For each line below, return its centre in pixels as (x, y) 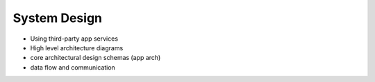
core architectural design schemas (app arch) (95, 58)
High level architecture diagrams (77, 48)
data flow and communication (73, 67)
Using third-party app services (74, 39)
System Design (58, 18)
